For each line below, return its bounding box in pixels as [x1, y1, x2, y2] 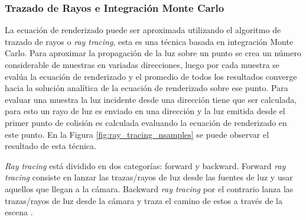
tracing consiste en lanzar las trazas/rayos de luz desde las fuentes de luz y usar [5, 171, 293, 183]
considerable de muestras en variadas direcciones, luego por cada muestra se [5, 59, 280, 70]
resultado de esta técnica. [5, 140, 96, 152]
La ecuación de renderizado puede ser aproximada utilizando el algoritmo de [5, 24, 281, 36]
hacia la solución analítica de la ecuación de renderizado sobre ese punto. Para [5, 82, 288, 94]
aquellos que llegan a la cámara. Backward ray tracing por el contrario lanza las [5, 182, 294, 195]
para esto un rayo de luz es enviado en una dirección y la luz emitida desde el [5, 105, 285, 117]
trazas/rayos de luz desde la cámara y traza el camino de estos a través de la [5, 194, 282, 206]
